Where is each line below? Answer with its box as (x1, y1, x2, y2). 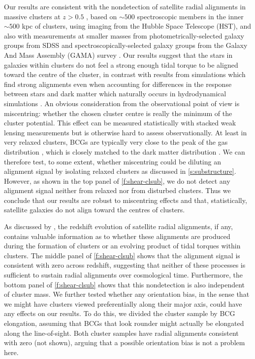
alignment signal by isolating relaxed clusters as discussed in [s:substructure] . (4, 166, 236, 176)
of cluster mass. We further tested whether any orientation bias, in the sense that (4, 289, 250, 299)
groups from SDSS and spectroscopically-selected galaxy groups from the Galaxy (4, 40, 248, 50)
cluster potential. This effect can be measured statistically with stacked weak (4, 118, 236, 128)
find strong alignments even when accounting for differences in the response (4, 79, 232, 89)
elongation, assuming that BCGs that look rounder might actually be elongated (4, 318, 244, 328)
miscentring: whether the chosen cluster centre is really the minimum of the (4, 108, 232, 118)
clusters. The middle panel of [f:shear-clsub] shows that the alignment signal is (4, 250, 240, 260)
